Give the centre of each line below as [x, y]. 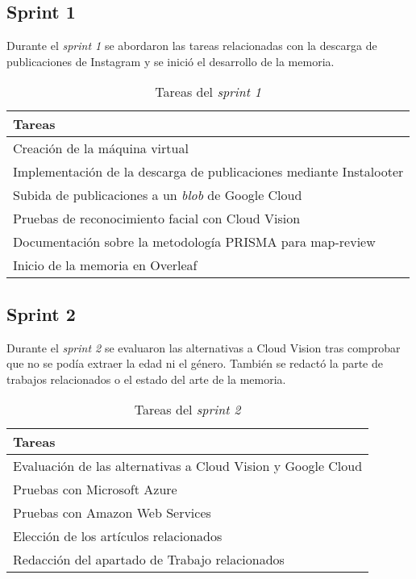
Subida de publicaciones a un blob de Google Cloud [158, 195]
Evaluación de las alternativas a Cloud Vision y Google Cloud [188, 466]
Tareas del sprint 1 [208, 92]
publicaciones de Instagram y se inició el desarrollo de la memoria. [171, 61]
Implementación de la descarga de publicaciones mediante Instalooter [208, 172]
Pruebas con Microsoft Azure [95, 489]
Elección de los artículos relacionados [118, 536]
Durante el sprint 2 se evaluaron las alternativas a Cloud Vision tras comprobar [204, 347]
